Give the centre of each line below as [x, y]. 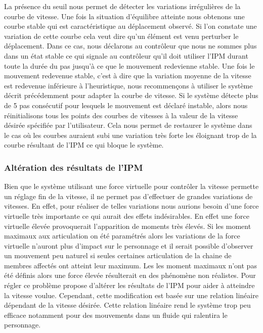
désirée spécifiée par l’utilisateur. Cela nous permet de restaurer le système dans [128, 125]
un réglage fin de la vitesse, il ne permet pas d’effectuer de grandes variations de [128, 196]
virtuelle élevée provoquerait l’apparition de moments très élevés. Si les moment [128, 226]
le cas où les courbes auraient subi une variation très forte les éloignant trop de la [130, 135]
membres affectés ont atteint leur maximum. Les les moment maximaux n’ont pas [130, 265]
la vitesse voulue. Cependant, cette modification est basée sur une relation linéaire [131, 295]
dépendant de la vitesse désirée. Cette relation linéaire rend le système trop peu [127, 305]
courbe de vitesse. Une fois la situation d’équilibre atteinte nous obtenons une [124, 16]
